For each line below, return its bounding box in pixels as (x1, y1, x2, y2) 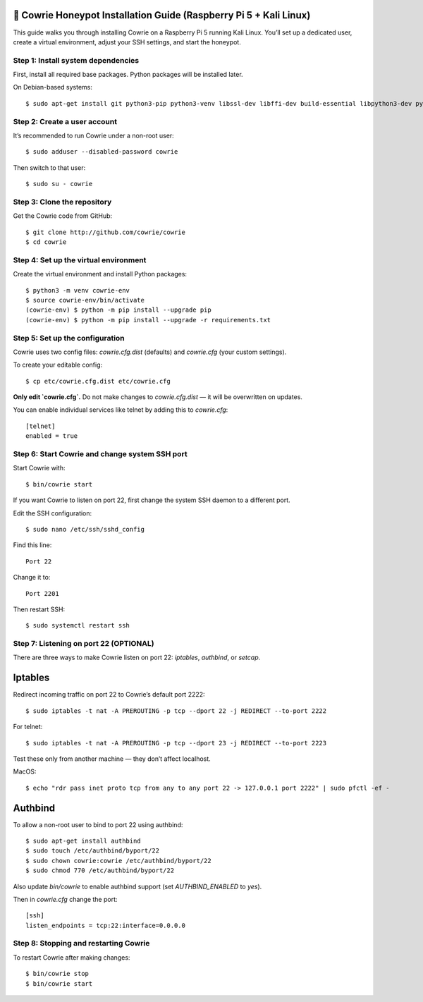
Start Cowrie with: (13, 464, 66, 472)
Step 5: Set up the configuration (13, 333, 125, 343)
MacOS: (13, 767, 37, 776)
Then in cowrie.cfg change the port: (13, 895, 118, 903)
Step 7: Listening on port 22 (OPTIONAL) (13, 639, 154, 649)
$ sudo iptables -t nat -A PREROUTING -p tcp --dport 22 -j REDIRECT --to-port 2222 (25, 707, 327, 715)
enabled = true (25, 432, 78, 440)
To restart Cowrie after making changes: (13, 953, 130, 962)
